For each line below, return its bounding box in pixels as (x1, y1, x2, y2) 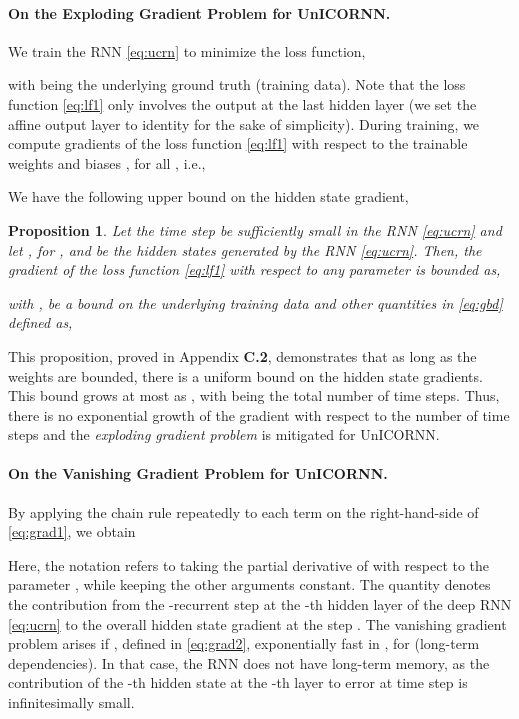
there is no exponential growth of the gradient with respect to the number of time (8, 404, 510, 425)
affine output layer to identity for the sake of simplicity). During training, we (8, 113, 480, 134)
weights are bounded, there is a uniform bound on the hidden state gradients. (8, 365, 483, 386)
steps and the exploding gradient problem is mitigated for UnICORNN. (8, 424, 440, 445)
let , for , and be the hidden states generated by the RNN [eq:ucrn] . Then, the (8, 239, 482, 260)
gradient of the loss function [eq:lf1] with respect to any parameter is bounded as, (8, 259, 501, 280)
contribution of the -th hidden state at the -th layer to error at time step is (8, 672, 468, 693)
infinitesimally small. (8, 692, 135, 713)
